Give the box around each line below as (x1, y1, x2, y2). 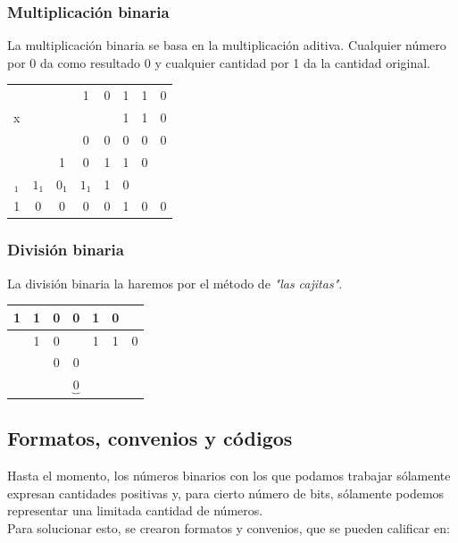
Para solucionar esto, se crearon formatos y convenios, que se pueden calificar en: (7, 519, 450, 538)
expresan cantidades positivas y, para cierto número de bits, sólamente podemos (7, 483, 445, 502)
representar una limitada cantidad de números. (7, 501, 263, 520)
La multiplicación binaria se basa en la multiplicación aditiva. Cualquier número (7, 36, 446, 54)
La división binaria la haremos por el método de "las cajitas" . (7, 273, 343, 292)
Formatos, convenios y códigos (7, 424, 293, 452)
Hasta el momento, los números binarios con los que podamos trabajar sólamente (7, 466, 451, 485)
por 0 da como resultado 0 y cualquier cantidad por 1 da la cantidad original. (7, 53, 430, 71)
